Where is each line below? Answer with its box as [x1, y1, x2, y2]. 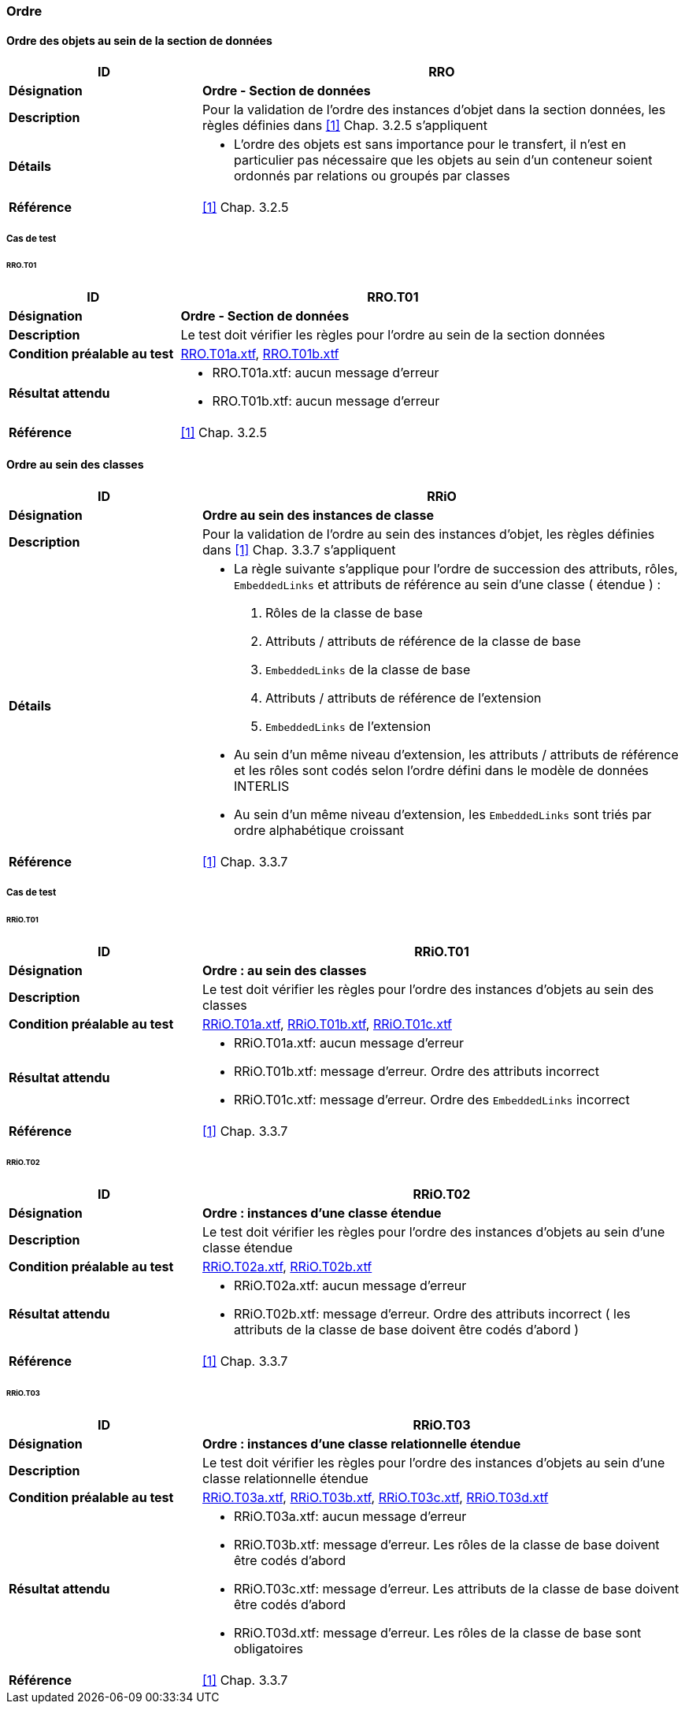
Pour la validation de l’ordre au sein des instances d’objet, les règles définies [202, 525, 655, 542]
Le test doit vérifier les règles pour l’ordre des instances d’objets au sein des [202, 981, 654, 997]
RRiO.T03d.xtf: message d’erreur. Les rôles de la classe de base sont [233, 1624, 642, 1641]
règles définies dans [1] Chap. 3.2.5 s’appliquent [202, 117, 488, 134]
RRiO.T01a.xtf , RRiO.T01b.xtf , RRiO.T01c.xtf [202, 1015, 452, 1032]
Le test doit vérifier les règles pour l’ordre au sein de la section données [180, 327, 605, 343]
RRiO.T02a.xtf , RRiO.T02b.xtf [202, 1259, 372, 1275]
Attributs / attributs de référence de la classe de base [265, 632, 581, 649]
